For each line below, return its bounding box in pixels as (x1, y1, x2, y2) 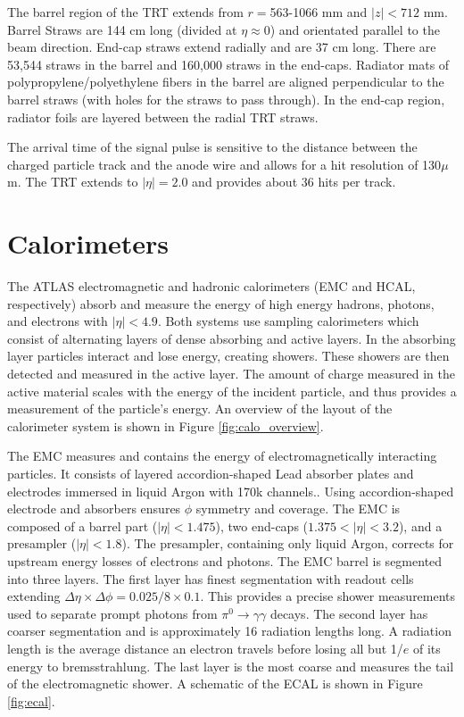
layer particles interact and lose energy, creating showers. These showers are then (7, 346, 450, 365)
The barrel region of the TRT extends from (7, 3, 244, 21)
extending (7, 587, 61, 605)
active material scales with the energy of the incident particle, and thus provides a (7, 381, 457, 400)
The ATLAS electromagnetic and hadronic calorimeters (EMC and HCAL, (7, 277, 416, 296)
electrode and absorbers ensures (7, 499, 181, 518)
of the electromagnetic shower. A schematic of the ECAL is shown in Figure (7, 674, 423, 693)
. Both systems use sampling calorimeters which (157, 312, 419, 330)
